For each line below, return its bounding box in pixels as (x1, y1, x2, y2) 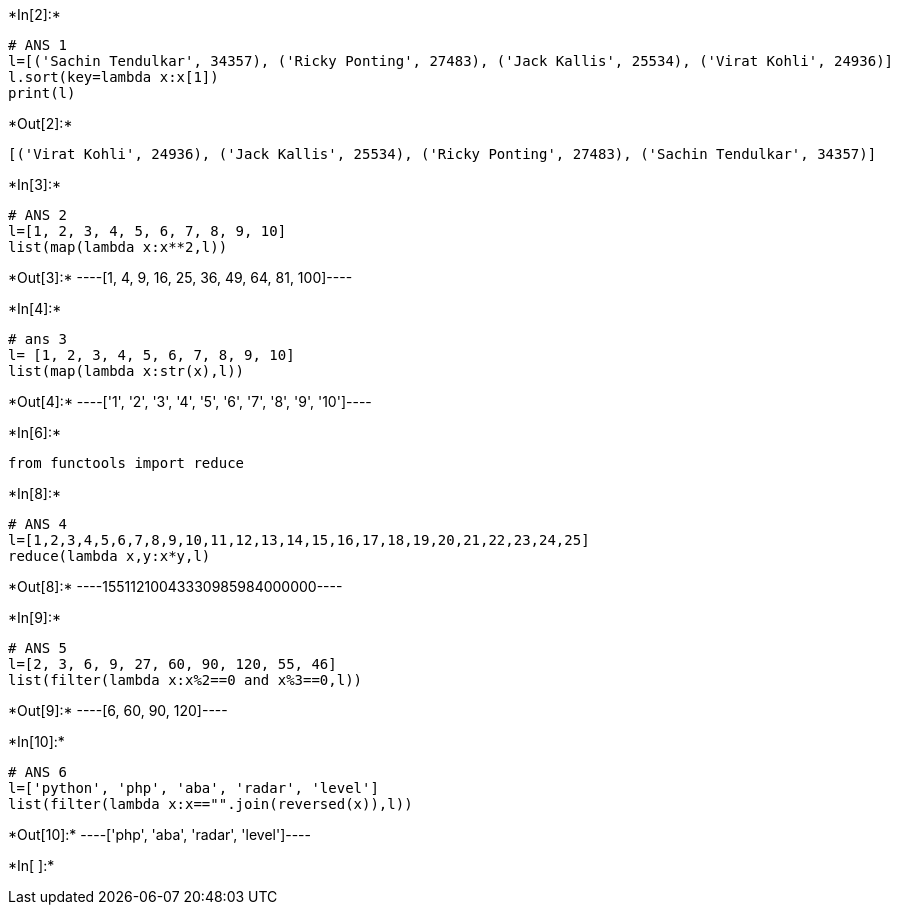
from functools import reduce (8, 455, 245, 471)
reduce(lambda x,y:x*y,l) (8, 548, 211, 564)
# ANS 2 (8, 207, 68, 223)
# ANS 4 (8, 516, 68, 532)
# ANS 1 (8, 37, 68, 53)
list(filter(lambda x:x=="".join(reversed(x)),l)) (8, 796, 413, 812)
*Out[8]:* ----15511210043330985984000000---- (8, 578, 343, 595)
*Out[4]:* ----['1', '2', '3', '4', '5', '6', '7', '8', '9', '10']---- (8, 393, 372, 410)
